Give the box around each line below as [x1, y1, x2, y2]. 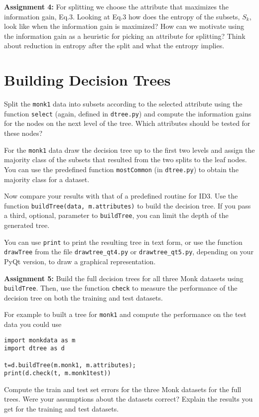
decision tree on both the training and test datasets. [4, 292, 163, 303]
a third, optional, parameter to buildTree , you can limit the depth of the [4, 210, 229, 220]
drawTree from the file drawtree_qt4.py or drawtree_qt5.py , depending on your [4, 246, 254, 257]
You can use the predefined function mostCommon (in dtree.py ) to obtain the [4, 164, 239, 174]
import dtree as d [4, 345, 65, 352]
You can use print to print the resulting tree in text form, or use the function [4, 236, 243, 247]
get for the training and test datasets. [4, 404, 119, 414]
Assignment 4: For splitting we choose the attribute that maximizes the [4, 1, 229, 11]
